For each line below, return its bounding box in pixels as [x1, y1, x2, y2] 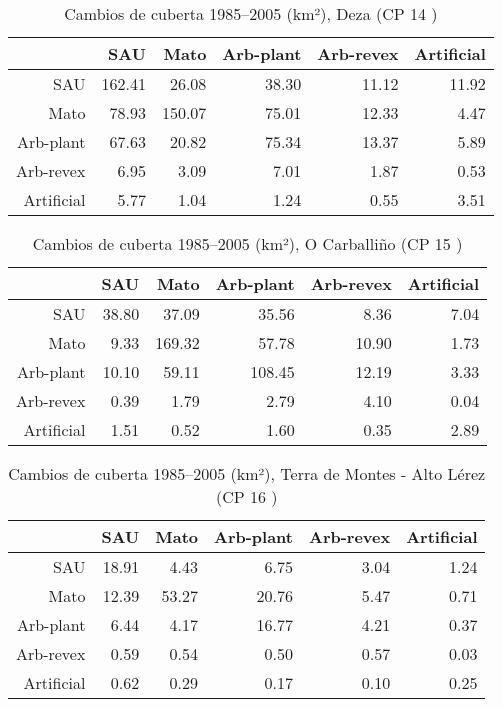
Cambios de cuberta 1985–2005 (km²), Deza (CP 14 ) [64, 2, 438, 25]
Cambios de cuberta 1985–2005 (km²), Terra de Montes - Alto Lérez [8, 462, 486, 485]
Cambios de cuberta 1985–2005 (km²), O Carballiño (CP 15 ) [32, 232, 463, 255]
